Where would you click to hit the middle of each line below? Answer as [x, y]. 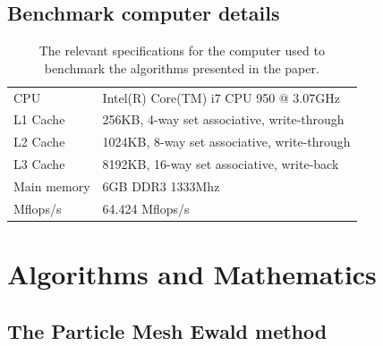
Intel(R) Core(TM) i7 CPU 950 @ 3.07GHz [221, 97]
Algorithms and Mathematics [192, 274]
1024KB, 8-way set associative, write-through [226, 142]
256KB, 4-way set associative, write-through [223, 119]
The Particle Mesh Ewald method [167, 330]
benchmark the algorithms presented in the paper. [182, 68]
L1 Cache [39, 119]
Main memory [52, 186]
